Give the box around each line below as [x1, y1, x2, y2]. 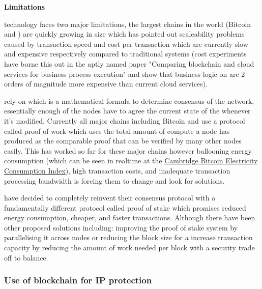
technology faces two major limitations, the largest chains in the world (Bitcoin [4, 18, 251, 29]
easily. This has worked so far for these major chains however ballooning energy [4, 145, 252, 156]
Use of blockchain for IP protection [4, 274, 152, 286]
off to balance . [4, 252, 48, 263]
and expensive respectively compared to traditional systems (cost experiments [4, 48, 247, 59]
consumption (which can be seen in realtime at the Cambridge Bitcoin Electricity [4, 155, 258, 166]
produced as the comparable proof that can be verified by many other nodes [4, 135, 242, 146]
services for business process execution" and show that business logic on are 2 [4, 68, 245, 79]
